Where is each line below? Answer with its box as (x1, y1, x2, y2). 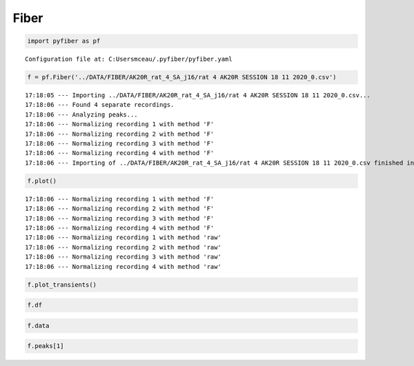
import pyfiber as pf (27, 37, 101, 45)
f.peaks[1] (27, 342, 64, 350)
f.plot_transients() (27, 281, 97, 289)
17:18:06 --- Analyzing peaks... (25, 110, 138, 119)
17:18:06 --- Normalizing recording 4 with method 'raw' (25, 263, 222, 270)
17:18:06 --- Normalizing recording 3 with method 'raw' (25, 253, 222, 261)
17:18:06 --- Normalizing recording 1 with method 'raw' (25, 234, 222, 241)
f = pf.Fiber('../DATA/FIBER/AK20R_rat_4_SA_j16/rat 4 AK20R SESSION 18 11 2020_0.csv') (27, 73, 337, 81)
